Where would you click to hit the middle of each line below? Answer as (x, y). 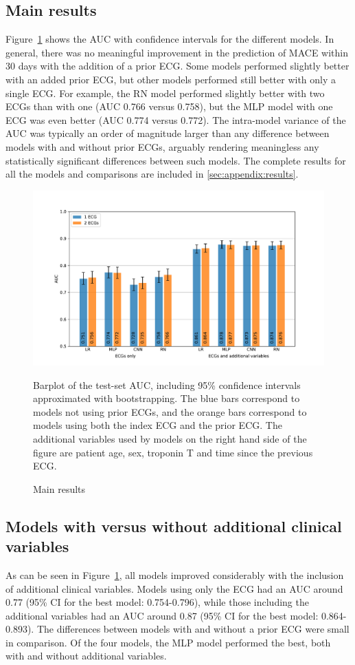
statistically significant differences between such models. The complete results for (176, 160)
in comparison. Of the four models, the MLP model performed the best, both (168, 642)
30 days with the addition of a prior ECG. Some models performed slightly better (177, 66)
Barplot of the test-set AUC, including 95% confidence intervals (167, 384)
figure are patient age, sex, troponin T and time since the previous (173, 452)
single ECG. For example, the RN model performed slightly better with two (165, 93)
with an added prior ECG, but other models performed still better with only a (171, 79)
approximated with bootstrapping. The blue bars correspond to (167, 398)
